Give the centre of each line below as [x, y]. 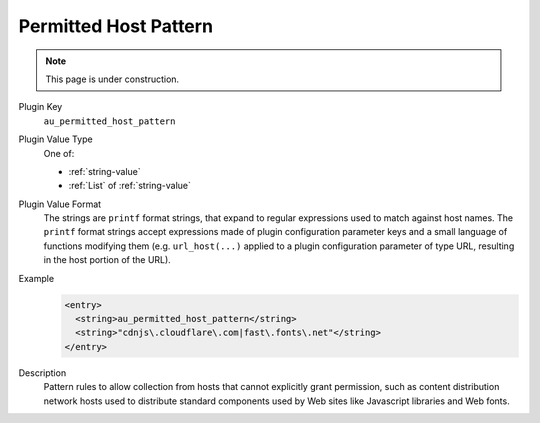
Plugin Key [40, 107]
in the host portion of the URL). [107, 260]
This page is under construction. [112, 79]
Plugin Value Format [60, 204]
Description [42, 372]
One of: [59, 153]
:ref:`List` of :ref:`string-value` [130, 186]
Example [36, 278]
